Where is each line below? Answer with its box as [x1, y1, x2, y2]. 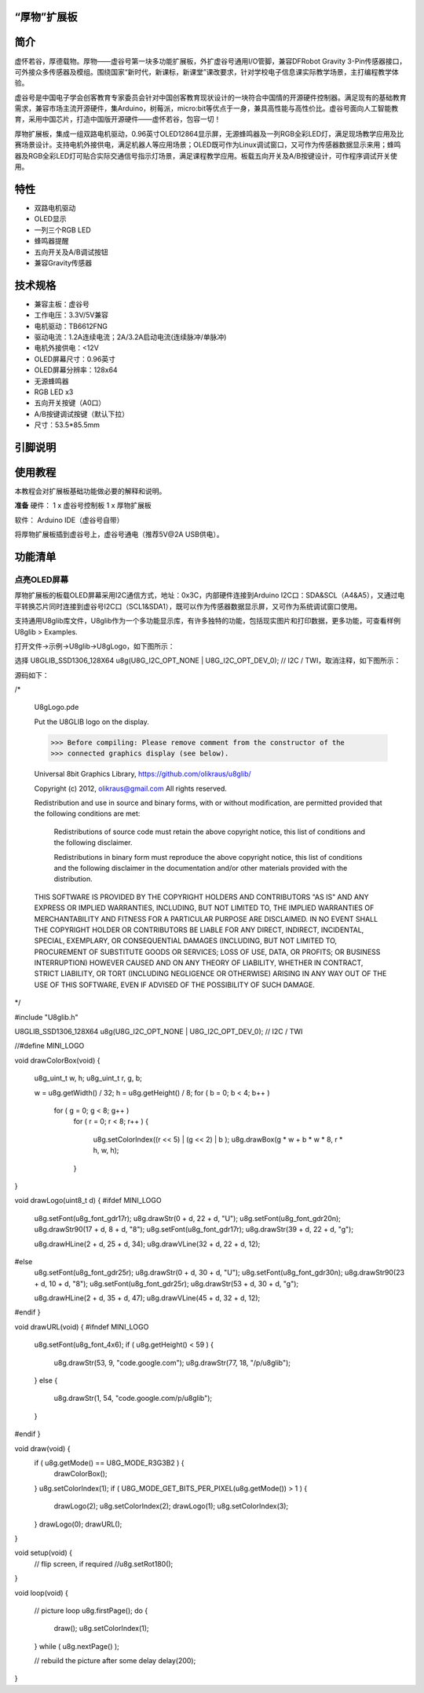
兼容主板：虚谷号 [34, 299, 90, 309]
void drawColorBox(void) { [14, 1055, 101, 1065]
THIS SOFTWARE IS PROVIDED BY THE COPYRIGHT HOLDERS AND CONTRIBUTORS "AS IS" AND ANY [34, 892, 369, 901]
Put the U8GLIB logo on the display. [34, 717, 149, 726]
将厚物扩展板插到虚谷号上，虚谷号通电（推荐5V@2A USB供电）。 [14, 530, 224, 539]
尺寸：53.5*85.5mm [34, 420, 101, 430]
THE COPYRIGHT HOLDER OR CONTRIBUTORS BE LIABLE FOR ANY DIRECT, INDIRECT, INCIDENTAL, [34, 925, 364, 934]
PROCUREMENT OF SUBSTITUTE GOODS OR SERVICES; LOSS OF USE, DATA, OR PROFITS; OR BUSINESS [34, 947, 381, 956]
